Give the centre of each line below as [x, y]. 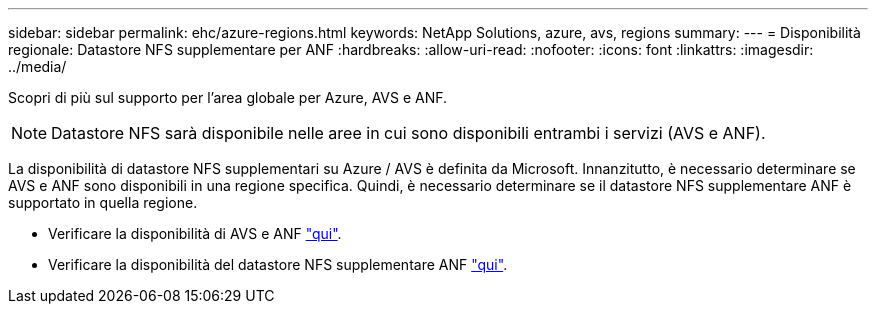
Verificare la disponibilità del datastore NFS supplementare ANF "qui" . [278, 264]
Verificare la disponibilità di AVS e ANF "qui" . [195, 233]
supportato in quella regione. [103, 202]
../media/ [37, 66]
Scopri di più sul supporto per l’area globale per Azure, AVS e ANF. [228, 97]
